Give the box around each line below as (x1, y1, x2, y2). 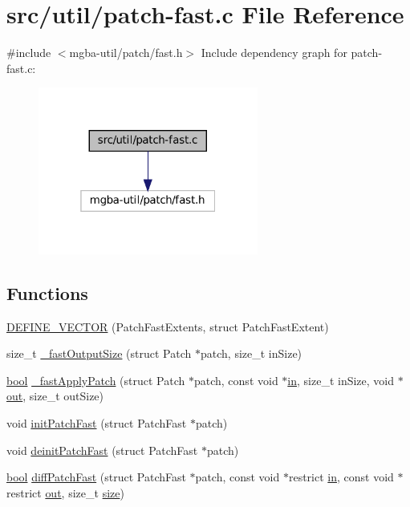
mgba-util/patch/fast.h (69, 44, 183, 61)
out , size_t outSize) (6, 387, 104, 404)
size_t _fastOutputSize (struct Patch (6, 345, 192, 362)
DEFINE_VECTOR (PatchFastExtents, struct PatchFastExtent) (6, 318, 329, 335)
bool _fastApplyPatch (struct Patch (6, 371, 185, 388)
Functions (6, 280, 88, 305)
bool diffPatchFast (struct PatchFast (6, 468, 186, 485)
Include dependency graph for (201, 44, 347, 61)
